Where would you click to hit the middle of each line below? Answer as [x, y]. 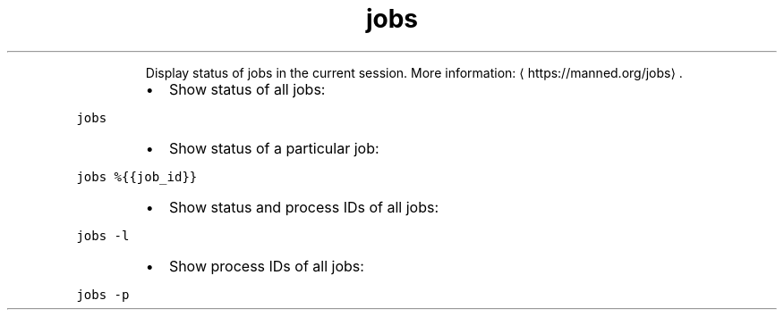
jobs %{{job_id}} [137, 176]
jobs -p [103, 294]
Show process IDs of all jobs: [266, 266]
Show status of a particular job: [274, 148]
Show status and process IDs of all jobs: [303, 207]
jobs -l [103, 235]
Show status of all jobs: [247, 89]
